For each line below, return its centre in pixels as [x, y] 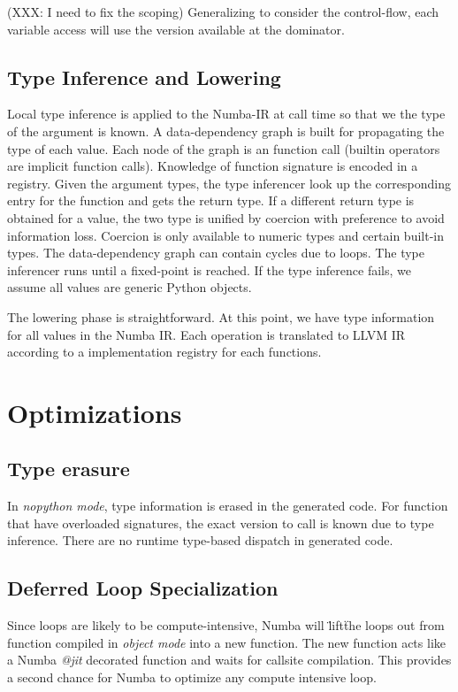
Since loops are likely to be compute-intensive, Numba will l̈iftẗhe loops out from [226, 625]
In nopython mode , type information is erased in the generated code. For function [228, 506]
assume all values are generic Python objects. [130, 287]
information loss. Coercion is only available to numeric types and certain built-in [225, 235]
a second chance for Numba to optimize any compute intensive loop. [192, 677]
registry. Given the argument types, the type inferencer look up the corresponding [229, 183]
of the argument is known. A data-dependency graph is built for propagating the [226, 131]
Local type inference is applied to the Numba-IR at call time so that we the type [226, 114]
